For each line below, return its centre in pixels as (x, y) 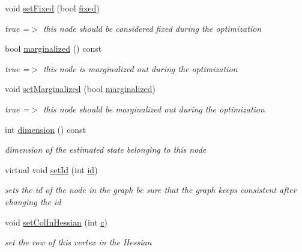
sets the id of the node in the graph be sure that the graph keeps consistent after (151, 190)
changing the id (33, 201)
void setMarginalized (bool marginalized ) (80, 89)
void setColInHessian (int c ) (56, 222)
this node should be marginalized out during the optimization (154, 109)
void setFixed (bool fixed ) (52, 8)
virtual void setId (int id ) (51, 169)
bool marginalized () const (53, 48)
